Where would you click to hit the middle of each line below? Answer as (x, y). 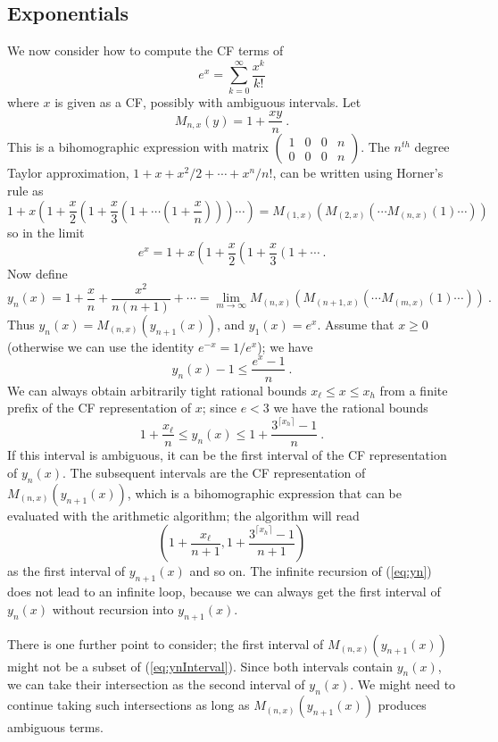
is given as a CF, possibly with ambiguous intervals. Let (208, 101)
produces (402, 705)
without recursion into (113, 609)
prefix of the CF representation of (100, 408)
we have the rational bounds (351, 408)
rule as (25, 190)
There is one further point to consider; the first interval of (166, 643)
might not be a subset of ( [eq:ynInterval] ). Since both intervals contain (200, 666)
